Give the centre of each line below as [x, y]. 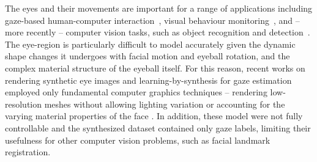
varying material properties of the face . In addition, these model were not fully [154, 116]
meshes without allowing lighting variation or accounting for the [165, 104]
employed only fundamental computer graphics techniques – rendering [136, 92]
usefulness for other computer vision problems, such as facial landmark [138, 140]
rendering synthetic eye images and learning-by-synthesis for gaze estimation [148, 80]
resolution [24, 104]
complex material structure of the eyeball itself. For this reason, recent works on [155, 68]
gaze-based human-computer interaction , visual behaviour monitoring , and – [152, 20]
